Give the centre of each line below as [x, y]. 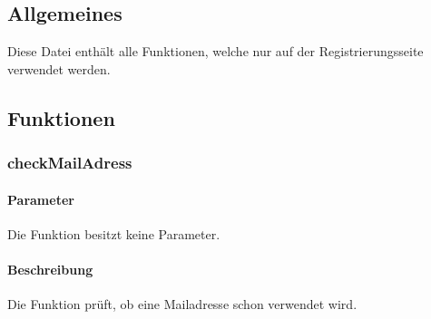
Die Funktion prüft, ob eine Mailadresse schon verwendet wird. [182, 304]
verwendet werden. [59, 68]
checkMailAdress [70, 163]
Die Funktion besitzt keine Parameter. [114, 233]
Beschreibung [50, 269]
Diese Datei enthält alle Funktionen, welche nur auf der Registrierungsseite [215, 51]
